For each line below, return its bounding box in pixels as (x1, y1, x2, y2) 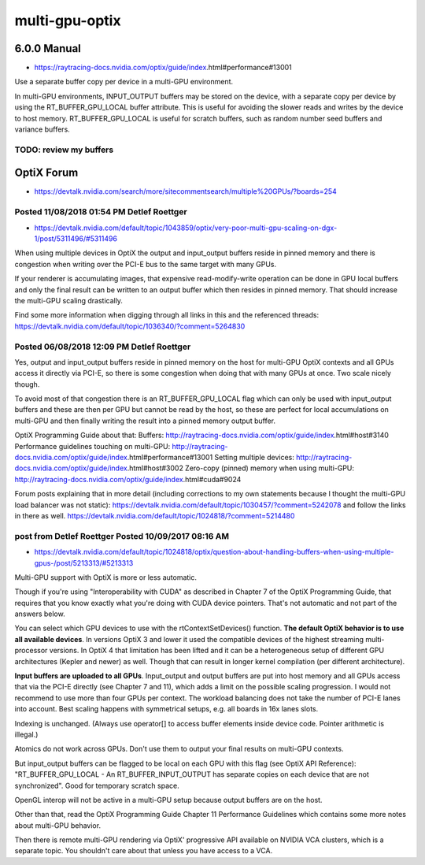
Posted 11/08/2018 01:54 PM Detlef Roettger (14, 206, 188, 217)
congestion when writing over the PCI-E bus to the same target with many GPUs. (14, 259, 277, 269)
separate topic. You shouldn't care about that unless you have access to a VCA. (14, 846, 273, 856)
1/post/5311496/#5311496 (34, 234, 118, 243)
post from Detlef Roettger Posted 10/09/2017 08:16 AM (14, 530, 230, 541)
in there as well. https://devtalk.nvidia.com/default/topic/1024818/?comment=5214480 (14, 510, 295, 520)
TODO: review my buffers (14, 144, 114, 155)
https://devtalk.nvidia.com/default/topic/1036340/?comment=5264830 (14, 321, 246, 331)
